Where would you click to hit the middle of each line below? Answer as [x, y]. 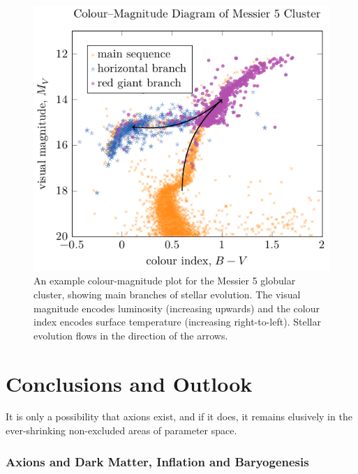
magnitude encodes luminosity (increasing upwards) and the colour [177, 308]
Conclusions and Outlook [129, 383]
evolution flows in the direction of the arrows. [131, 335]
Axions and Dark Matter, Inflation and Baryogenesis [157, 461]
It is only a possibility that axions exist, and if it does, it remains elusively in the [179, 416]
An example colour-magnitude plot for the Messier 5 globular [165, 281]
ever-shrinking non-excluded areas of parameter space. [121, 430]
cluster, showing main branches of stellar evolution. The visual [167, 294]
